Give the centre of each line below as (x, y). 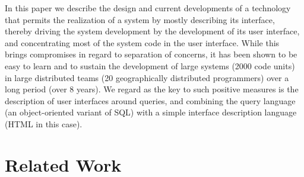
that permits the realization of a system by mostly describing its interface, (140, 19)
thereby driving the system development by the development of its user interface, (152, 31)
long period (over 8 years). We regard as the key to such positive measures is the (152, 89)
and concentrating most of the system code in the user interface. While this (142, 42)
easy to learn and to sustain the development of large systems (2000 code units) (150, 65)
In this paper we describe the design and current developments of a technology (148, 8)
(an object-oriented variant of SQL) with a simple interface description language (151, 112)
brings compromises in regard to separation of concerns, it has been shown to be (151, 54)
